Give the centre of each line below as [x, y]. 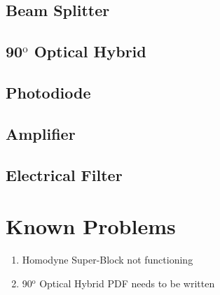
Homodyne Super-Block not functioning [108, 260]
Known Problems [91, 226]
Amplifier [41, 133]
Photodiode [48, 92]
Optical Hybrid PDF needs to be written [127, 283]
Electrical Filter [64, 174]
